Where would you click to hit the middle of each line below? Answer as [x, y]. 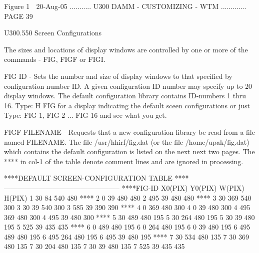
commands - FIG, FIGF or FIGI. [55, 59]
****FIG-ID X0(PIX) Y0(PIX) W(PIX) [183, 187]
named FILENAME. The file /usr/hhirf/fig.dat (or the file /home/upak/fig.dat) [127, 141]
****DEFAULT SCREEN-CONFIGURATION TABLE [88, 178]
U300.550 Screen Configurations [53, 33]
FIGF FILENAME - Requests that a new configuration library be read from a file [129, 131]
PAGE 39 [18, 16]
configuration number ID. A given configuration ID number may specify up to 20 [128, 86]
